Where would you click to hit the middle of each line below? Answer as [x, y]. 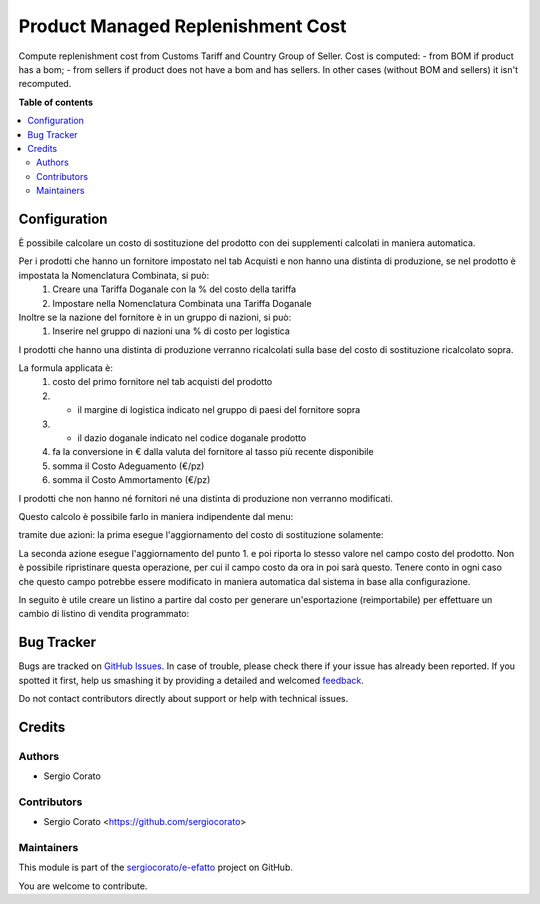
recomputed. [45, 84]
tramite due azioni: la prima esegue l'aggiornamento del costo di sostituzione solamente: [201, 535]
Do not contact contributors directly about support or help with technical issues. [183, 699]
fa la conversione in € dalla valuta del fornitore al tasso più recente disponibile [213, 452]
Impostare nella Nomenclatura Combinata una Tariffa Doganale [182, 303]
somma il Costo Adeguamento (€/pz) [128, 466]
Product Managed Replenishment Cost [182, 26]
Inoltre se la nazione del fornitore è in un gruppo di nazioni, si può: [155, 317]
